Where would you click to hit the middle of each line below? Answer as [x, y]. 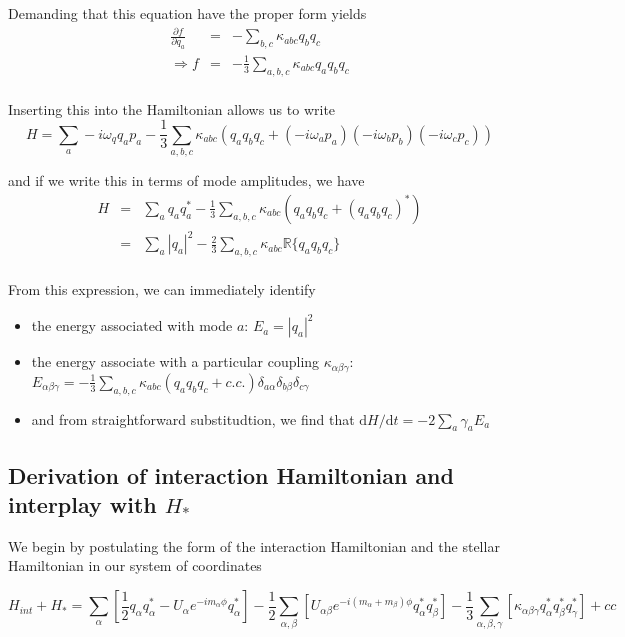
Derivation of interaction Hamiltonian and [231, 474]
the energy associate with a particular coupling [175, 361]
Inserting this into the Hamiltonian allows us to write [172, 108]
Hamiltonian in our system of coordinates [135, 565]
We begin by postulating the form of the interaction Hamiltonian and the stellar [254, 545]
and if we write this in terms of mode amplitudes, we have [186, 180]
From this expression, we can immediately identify [162, 289]
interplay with [82, 504]
